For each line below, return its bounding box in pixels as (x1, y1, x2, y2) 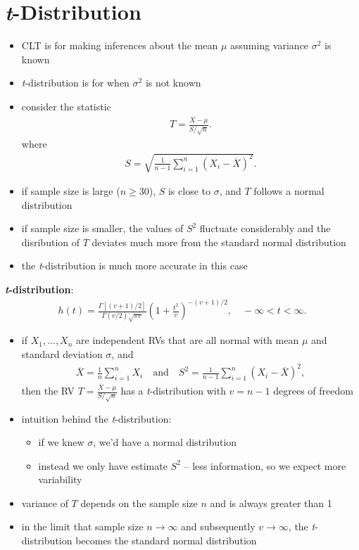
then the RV (21, 383, 75, 398)
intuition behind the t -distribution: (21, 411, 172, 426)
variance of (21, 495, 68, 510)
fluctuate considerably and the (199, 221, 331, 236)
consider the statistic (21, 98, 111, 113)
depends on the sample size (80, 495, 198, 510)
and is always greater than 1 (210, 495, 332, 510)
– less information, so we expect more (184, 458, 346, 473)
